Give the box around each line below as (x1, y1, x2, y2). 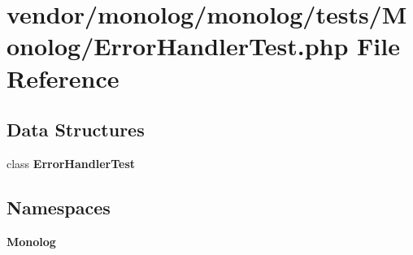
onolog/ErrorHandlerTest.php (7, 29, 349, 63)
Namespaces (7, 194, 111, 219)
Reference (7, 61, 120, 94)
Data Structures (7, 117, 145, 142)
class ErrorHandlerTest (7, 154, 136, 171)
